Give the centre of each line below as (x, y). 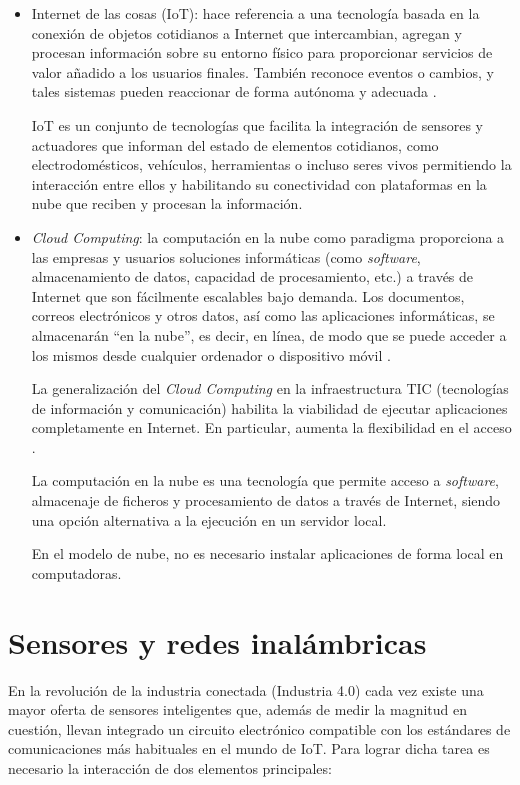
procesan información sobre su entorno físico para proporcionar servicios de (262, 52)
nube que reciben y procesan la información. (167, 203)
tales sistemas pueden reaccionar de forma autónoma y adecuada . (234, 91)
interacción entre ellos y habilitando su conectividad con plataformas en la (259, 183)
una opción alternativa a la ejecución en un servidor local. (209, 519)
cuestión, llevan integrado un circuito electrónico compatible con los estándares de (259, 728)
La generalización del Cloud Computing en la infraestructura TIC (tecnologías (270, 388)
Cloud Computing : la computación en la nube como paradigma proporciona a (268, 236)
